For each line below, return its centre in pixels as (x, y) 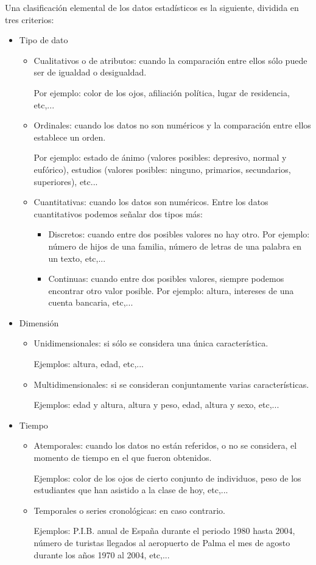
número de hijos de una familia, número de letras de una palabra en (175, 246)
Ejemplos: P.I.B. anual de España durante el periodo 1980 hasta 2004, (164, 531)
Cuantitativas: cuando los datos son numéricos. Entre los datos (151, 202)
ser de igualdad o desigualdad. (90, 72)
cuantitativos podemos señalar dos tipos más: (118, 213)
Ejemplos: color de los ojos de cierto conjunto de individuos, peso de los (167, 478)
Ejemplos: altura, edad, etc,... (89, 364)
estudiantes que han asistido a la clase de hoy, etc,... (131, 490)
